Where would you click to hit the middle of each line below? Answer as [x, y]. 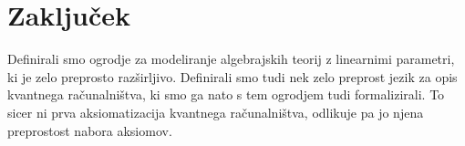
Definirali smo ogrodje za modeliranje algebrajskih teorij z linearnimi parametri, [231, 59]
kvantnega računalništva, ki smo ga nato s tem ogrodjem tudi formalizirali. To [226, 94]
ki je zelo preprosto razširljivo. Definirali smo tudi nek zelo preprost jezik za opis [232, 76]
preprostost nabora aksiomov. [90, 130]
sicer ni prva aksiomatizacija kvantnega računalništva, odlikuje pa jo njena [216, 112]
